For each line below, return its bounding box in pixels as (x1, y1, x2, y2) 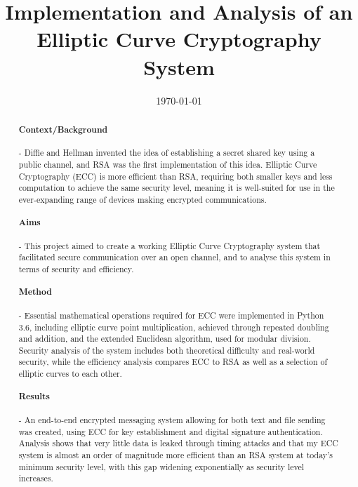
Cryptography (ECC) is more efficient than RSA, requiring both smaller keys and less (18, 170, 333, 182)
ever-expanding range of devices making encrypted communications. (18, 193, 267, 205)
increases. (18, 472, 53, 484)
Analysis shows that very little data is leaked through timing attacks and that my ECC (18, 437, 338, 449)
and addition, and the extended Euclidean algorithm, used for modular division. (18, 333, 311, 345)
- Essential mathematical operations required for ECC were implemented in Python (18, 309, 324, 321)
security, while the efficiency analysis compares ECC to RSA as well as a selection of (18, 356, 328, 368)
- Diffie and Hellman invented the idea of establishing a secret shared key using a (18, 147, 315, 159)
